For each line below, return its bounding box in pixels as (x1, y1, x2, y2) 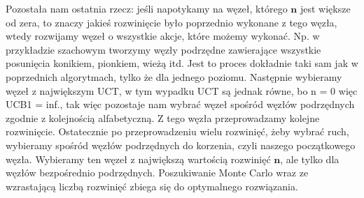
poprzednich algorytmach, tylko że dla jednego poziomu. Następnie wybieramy (6, 69, 342, 84)
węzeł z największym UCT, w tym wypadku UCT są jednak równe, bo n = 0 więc (6, 83, 358, 98)
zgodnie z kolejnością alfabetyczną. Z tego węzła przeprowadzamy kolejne (6, 110, 320, 125)
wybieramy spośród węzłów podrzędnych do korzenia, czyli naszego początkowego (6, 137, 356, 152)
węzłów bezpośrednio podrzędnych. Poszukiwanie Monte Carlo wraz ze (6, 165, 309, 180)
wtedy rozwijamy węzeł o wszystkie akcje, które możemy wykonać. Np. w (6, 29, 320, 43)
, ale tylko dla (280, 151, 339, 166)
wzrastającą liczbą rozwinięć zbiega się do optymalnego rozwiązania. (6, 178, 298, 193)
